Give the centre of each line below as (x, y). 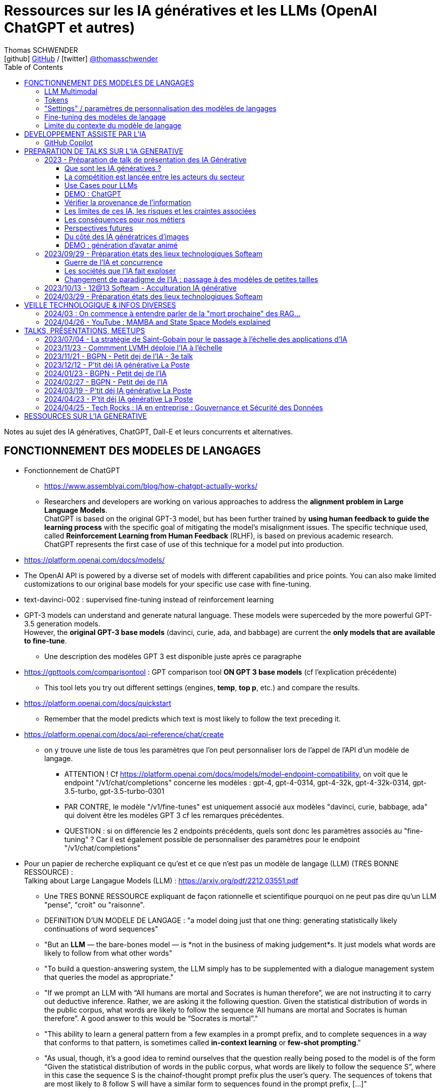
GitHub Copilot (69, 142)
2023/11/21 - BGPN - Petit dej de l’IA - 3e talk (119, 356)
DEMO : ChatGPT (93, 194)
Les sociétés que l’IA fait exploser (120, 270)
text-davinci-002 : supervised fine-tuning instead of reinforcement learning (149, 599)
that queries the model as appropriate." (109, 977)
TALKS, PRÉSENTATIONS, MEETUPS (85, 330)
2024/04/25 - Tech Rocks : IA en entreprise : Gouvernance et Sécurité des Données (184, 407)
